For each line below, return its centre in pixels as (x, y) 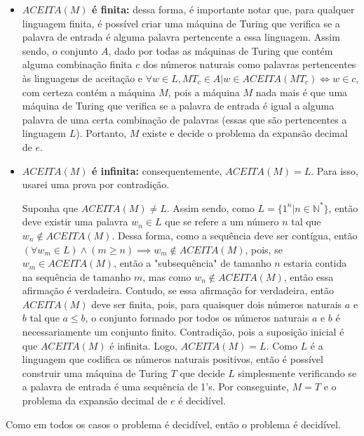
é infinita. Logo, (143, 345)
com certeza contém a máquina (89, 92)
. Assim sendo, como (210, 207)
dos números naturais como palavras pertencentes (249, 64)
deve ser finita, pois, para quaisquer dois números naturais (217, 304)
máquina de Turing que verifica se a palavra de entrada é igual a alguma (178, 106)
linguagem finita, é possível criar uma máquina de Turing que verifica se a (181, 23)
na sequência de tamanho (76, 276)
